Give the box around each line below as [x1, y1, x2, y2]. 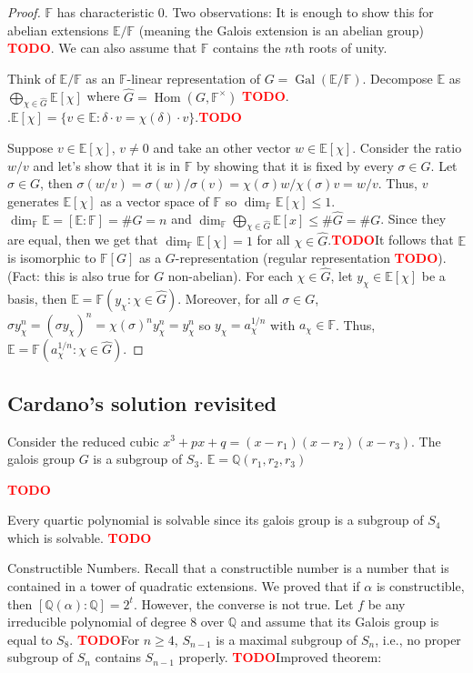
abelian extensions [7, 20, 109, 39]
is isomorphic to [7, 248, 96, 267]
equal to [7, 629, 53, 648]
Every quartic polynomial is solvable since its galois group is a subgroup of [7, 510, 424, 529]
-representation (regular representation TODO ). [175, 248, 447, 267]
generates [7, 191, 59, 210]
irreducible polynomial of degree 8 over [7, 612, 225, 631]
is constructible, [376, 577, 465, 596]
